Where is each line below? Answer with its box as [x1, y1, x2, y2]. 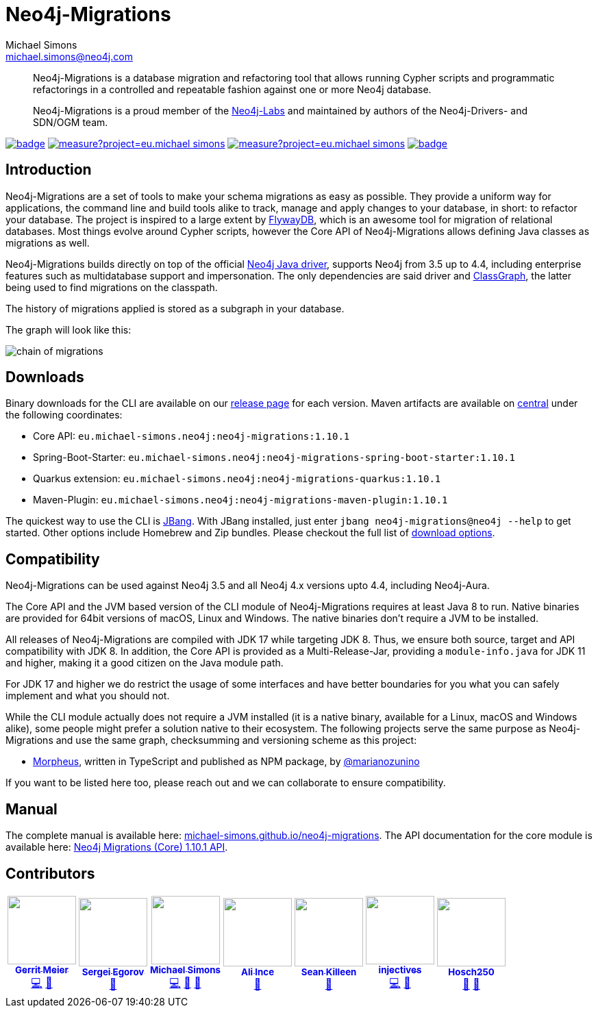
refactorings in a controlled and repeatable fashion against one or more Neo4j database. [33, 83, 432, 95]
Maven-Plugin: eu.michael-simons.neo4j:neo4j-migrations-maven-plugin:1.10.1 [33, 494, 448, 506]
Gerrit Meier [15, 964, 68, 975]
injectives [378, 964, 422, 975]
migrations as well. [5, 236, 90, 249]
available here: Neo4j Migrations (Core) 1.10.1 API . [5, 841, 228, 853]
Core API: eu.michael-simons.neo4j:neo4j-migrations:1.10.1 [33, 430, 350, 442]
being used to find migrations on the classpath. [5, 281, 218, 293]
